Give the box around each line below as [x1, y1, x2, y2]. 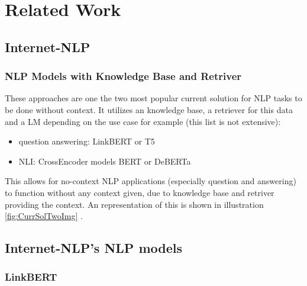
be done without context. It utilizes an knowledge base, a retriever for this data [5, 103, 293, 115]
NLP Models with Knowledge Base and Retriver [5, 69, 242, 83]
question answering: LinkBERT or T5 [18, 135, 155, 147]
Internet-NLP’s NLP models [5, 239, 183, 257]
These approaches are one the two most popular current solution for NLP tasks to [5, 92, 302, 104]
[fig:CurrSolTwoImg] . [5, 210, 83, 222]
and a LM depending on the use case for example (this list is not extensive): [5, 115, 281, 127]
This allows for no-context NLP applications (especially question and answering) [5, 175, 296, 187]
